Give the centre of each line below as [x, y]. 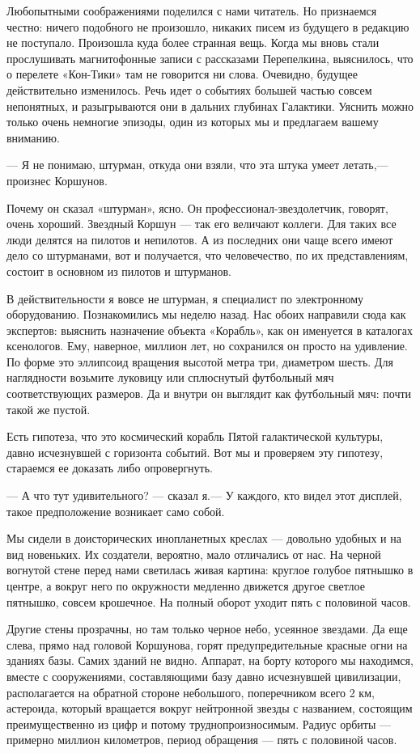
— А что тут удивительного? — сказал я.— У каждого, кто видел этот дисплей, [204, 495]
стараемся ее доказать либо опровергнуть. [110, 468]
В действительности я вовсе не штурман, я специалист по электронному [185, 298]
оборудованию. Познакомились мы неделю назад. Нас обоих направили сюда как [206, 314]
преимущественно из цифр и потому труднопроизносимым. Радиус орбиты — [199, 723]
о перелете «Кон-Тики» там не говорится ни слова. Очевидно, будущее [182, 74]
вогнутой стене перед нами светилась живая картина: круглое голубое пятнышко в [210, 570]
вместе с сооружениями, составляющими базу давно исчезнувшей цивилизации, [204, 676]
